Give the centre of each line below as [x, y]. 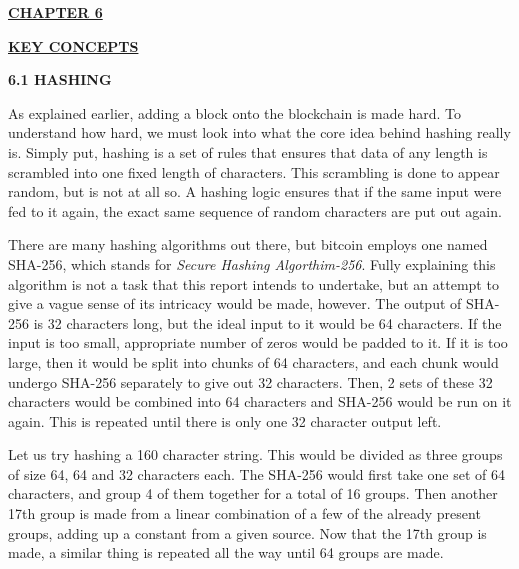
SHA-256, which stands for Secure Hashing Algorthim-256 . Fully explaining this [252, 263]
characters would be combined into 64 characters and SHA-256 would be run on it [260, 401]
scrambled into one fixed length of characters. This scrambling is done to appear [254, 171]
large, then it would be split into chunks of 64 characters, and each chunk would [253, 361]
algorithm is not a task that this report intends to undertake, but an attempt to [253, 283]
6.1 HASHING [60, 79]
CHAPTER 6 [55, 12]
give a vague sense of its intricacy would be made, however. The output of [235, 303]
